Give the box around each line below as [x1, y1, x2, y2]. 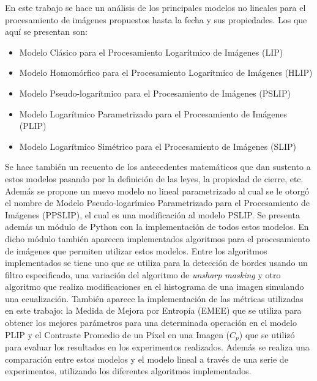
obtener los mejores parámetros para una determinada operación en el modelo [5, 316, 297, 329]
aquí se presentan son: [5, 25, 88, 38]
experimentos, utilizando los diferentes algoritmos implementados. [5, 364, 252, 377]
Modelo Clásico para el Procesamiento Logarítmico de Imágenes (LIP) [19, 45, 283, 58]
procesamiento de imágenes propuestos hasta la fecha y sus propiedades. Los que [5, 13, 307, 26]
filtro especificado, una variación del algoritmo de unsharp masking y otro [5, 268, 281, 281]
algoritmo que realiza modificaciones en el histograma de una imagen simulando [5, 280, 304, 293]
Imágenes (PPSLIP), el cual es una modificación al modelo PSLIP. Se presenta [5, 208, 300, 221]
